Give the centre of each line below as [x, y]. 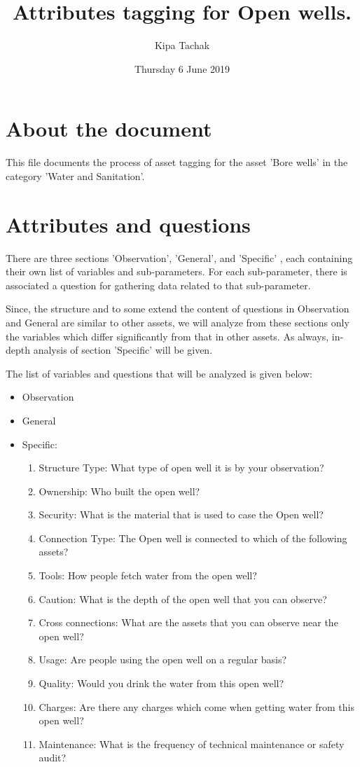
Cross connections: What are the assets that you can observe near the [188, 622]
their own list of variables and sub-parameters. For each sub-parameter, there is [176, 271]
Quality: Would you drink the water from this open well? [161, 683]
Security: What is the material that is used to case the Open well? [181, 514]
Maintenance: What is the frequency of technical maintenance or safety [192, 744]
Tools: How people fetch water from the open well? [148, 575]
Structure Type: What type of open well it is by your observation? [181, 468]
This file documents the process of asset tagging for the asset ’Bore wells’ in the [177, 162]
